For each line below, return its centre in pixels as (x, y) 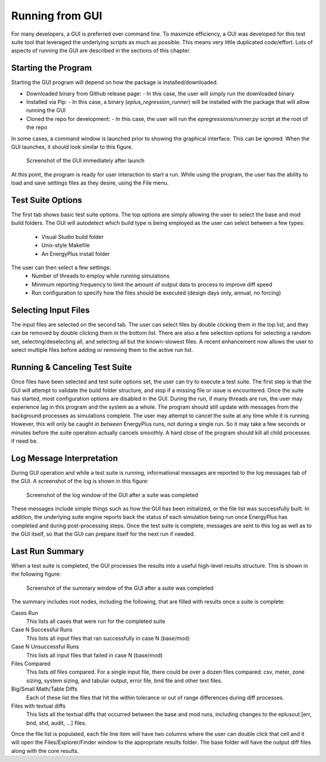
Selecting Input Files (50, 310)
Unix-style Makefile (66, 246)
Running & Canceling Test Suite (72, 367)
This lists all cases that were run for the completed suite (96, 621)
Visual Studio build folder (72, 236)
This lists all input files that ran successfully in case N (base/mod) (108, 638)
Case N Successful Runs (42, 630)
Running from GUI (57, 16)
